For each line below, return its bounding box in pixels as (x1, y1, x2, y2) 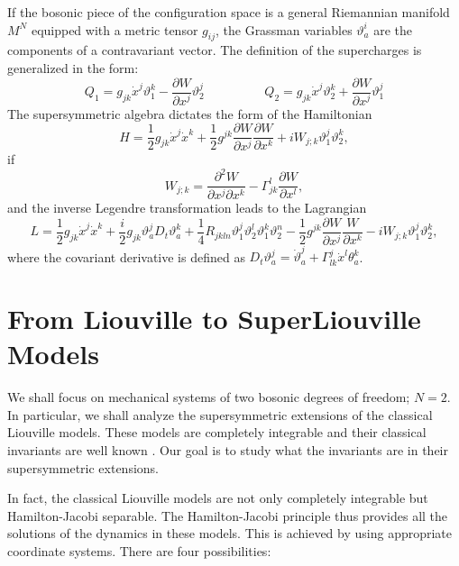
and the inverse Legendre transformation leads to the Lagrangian (7, 198, 367, 217)
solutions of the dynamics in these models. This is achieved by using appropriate (7, 524, 453, 543)
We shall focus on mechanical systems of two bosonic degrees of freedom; (7, 388, 410, 406)
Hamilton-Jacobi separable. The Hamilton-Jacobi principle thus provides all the (7, 506, 448, 525)
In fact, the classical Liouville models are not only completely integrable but (7, 488, 428, 507)
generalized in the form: (7, 58, 139, 77)
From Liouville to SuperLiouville (7, 300, 421, 337)
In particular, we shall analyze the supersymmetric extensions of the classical (7, 405, 433, 424)
